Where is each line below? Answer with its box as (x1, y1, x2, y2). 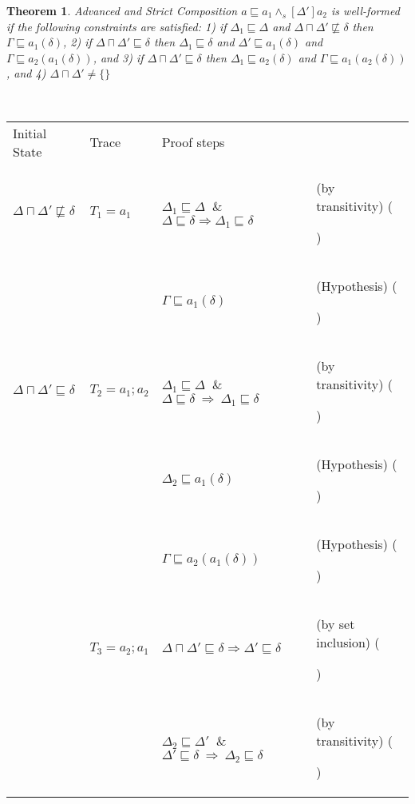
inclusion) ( (316, 632, 380, 651)
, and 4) (6, 65, 46, 82)
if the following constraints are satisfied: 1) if (6, 18, 227, 34)
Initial (13, 123, 47, 142)
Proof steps (161, 133, 225, 152)
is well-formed (331, 2, 400, 18)
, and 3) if (93, 49, 144, 66)
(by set (316, 614, 355, 633)
